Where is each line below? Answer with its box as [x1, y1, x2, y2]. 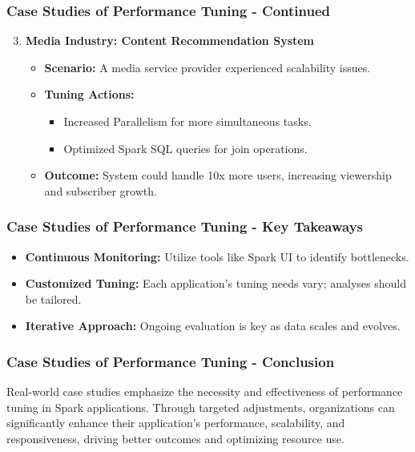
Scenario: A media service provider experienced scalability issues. [44, 59, 371, 75]
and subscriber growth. [44, 182, 157, 199]
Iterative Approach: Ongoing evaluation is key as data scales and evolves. [25, 317, 401, 334]
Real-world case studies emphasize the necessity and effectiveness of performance [6, 383, 403, 400]
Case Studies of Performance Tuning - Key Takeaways [6, 216, 364, 236]
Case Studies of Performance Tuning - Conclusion [6, 351, 335, 371]
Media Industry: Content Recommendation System [25, 32, 315, 49]
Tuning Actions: [44, 86, 135, 103]
